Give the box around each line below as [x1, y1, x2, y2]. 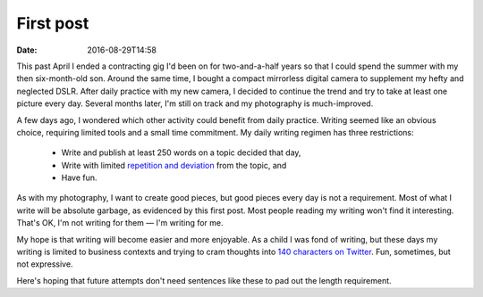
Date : [16, 45, 38, 55]
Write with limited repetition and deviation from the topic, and [61, 160, 287, 170]
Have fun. [61, 172, 97, 183]
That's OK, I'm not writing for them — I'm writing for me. [16, 218, 224, 228]
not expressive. [16, 259, 73, 269]
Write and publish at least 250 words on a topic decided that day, [61, 147, 301, 158]
